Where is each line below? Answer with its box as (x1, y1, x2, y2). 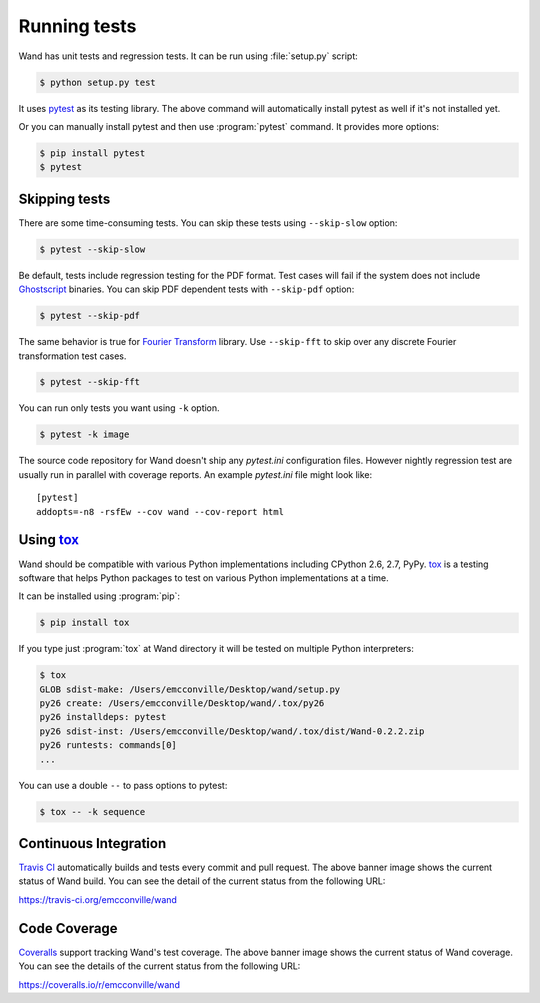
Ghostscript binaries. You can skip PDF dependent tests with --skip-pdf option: (18, 283, 355, 295)
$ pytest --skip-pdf (39, 310, 140, 322)
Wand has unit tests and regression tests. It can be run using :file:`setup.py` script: (18, 50, 359, 62)
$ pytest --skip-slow (39, 243, 146, 255)
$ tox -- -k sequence (39, 806, 146, 817)
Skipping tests (18, 190, 111, 207)
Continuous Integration (18, 835, 167, 852)
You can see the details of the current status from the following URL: (18, 960, 301, 972)
